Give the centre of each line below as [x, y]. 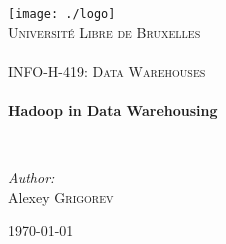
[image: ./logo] [62, 14]
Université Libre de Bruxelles [104, 31]
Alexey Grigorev [61, 196]
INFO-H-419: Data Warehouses [107, 70]
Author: [31, 177]
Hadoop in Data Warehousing [113, 110]
